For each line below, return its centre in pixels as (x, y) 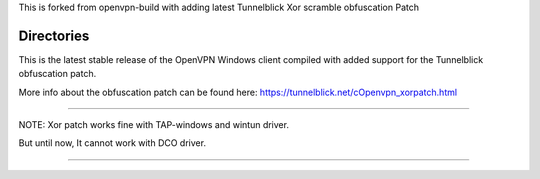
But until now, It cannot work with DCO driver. (112, 143)
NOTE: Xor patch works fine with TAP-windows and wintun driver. (154, 125)
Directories (54, 35)
